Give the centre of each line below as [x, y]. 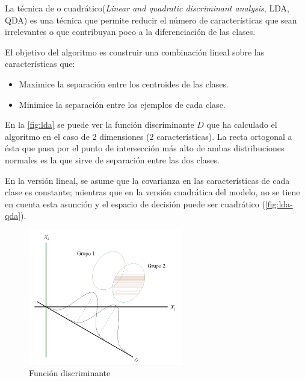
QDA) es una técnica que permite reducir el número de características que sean [151, 20]
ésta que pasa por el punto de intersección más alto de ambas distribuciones [145, 148]
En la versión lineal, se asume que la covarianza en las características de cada [147, 180]
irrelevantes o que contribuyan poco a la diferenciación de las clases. [130, 32]
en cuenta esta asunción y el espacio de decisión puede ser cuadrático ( [135, 203]
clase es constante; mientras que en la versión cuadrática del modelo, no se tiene [152, 192]
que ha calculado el [242, 124]
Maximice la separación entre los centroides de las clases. [124, 83]
